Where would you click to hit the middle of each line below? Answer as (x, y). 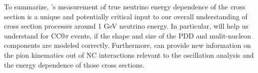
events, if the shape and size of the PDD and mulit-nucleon (161, 35)
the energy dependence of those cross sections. (74, 64)
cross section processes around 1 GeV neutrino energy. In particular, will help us (126, 26)
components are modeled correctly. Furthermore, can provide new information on (128, 45)
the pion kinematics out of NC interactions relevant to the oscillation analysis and (129, 55)
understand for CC (33, 35)
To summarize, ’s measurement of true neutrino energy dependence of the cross (125, 6)
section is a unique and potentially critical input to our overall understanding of (126, 16)
